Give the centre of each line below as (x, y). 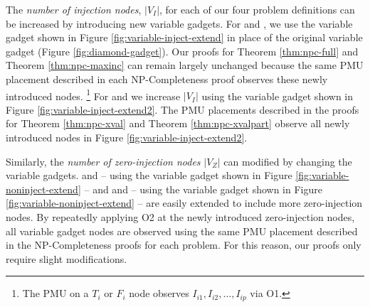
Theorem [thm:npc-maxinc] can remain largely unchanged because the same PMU (185, 65)
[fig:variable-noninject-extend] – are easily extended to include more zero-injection (184, 203)
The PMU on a (55, 293)
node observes (159, 293)
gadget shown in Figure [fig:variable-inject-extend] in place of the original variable (184, 37)
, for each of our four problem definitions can (257, 9)
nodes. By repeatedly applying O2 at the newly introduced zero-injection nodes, (180, 216)
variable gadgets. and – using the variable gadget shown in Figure (149, 175)
